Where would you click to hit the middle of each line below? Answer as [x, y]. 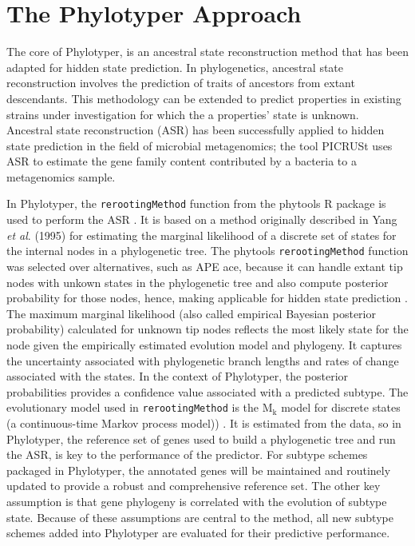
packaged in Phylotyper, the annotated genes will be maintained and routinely [199, 470]
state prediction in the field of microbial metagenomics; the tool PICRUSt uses [200, 145]
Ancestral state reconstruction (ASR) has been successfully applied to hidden [196, 130]
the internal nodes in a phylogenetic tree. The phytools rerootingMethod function [207, 251]
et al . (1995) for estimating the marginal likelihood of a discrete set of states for [202, 235]
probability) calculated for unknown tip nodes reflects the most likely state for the [207, 329]
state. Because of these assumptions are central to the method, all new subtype [200, 517]
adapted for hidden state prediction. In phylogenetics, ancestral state [175, 67]
